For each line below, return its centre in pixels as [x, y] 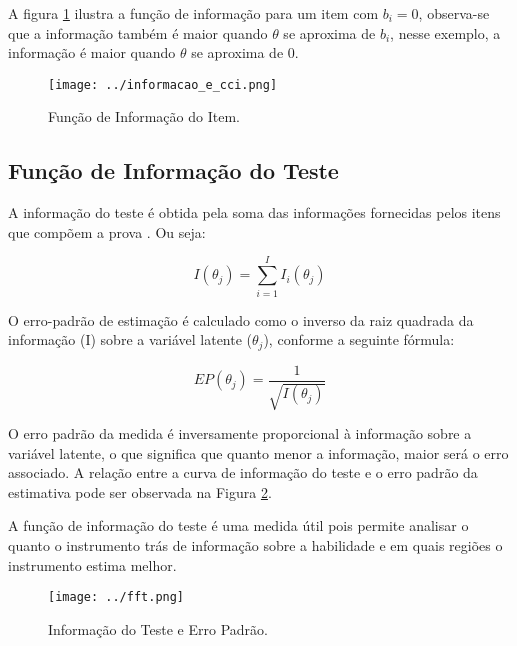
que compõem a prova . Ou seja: [107, 231]
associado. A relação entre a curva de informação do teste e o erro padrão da [243, 472]
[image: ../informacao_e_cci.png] [163, 84]
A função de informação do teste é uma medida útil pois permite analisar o [238, 525]
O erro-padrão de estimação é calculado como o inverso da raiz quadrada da [241, 319]
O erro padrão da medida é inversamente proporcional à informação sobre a [240, 433]
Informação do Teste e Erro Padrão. [158, 628]
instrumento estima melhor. [92, 564]
